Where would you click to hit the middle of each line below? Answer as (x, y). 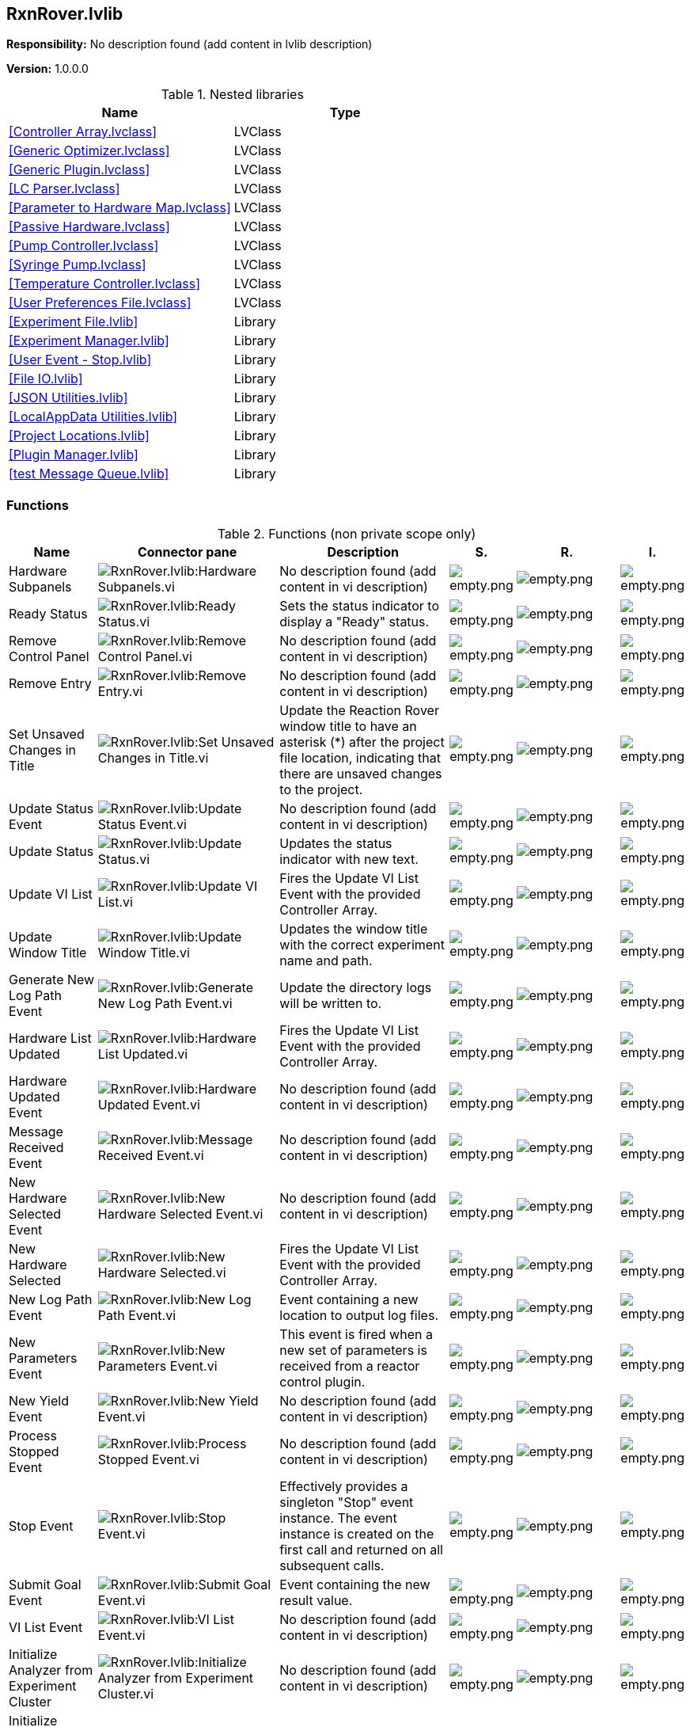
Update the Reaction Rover (359, 711)
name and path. (326, 961)
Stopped (34, 1452)
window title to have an (348, 727)
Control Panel (49, 657)
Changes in (42, 750)
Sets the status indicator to (359, 606)
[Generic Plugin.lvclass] (80, 170)
